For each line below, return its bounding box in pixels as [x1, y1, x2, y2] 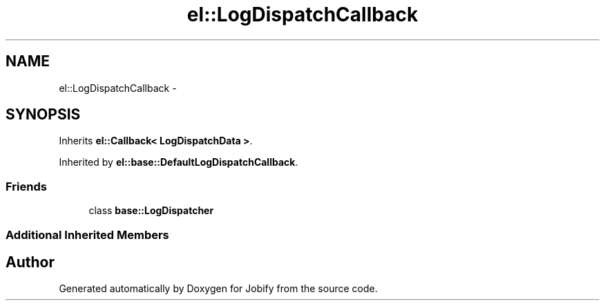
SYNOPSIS [6, 106, 81, 124]
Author [6, 253, 55, 271]
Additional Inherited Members [6, 227, 169, 242]
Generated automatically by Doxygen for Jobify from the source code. [59, 283, 378, 295]
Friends [6, 179, 47, 193]
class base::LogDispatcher [88, 204, 214, 217]
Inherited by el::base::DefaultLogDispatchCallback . [59, 156, 298, 169]
